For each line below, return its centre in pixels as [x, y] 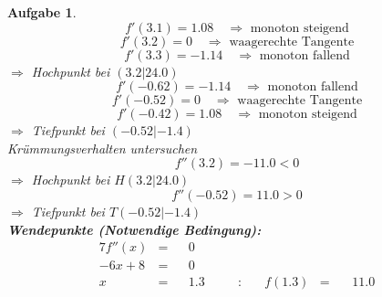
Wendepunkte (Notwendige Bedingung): [134, 229]
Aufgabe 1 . [42, 12]
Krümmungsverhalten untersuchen [103, 148]
